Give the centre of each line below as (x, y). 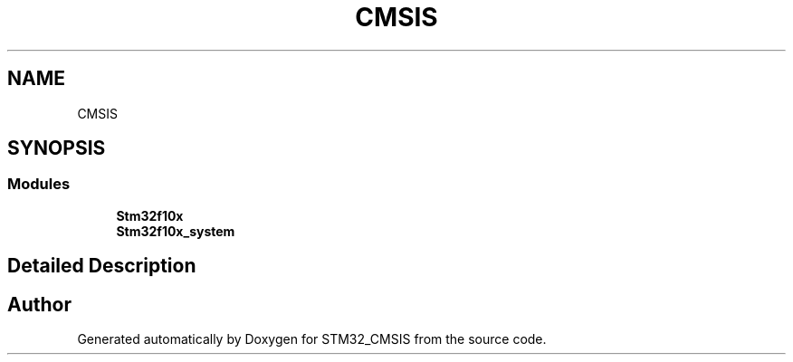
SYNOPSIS (57, 148)
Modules (39, 184)
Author (39, 304)
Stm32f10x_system (176, 231)
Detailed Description (102, 266)
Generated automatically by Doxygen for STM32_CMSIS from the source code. (312, 339)
